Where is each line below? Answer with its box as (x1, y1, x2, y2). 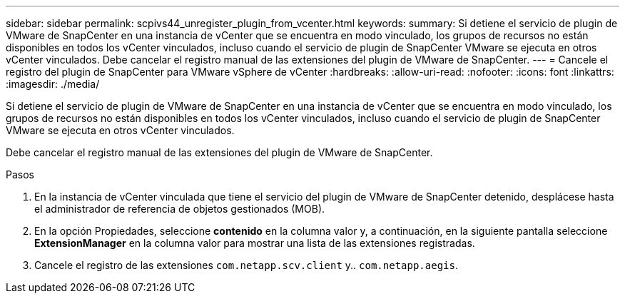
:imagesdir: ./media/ (6, 78, 100, 90)
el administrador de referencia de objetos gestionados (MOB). (34, 203, 325, 215)
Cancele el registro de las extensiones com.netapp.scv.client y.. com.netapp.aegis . (34, 259, 458, 271)
